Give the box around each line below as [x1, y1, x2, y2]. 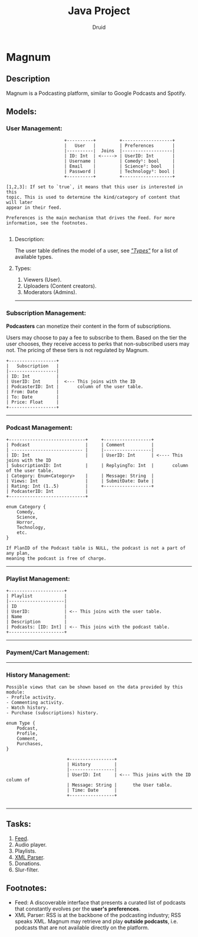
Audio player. [14, 841, 47, 848]
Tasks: [6, 819, 31, 829]
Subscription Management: [6, 309, 87, 317]
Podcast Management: [6, 423, 72, 432]
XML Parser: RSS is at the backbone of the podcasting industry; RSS [14, 911, 181, 918]
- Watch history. [6, 705, 49, 711]
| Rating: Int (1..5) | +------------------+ [6, 484, 154, 489]
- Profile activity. [6, 694, 57, 700]
